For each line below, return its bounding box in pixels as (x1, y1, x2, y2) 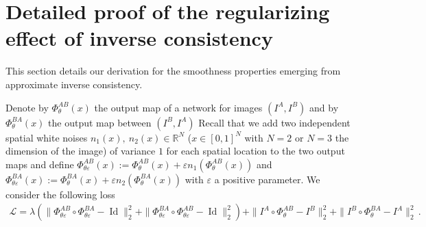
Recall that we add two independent (198, 115, 351, 129)
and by (309, 100, 339, 114)
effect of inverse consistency (5, 24, 273, 52)
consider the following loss (5, 187, 115, 201)
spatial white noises (5, 130, 88, 144)
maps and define (5, 157, 74, 171)
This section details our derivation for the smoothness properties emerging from (5, 64, 341, 78)
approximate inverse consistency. (5, 77, 143, 91)
